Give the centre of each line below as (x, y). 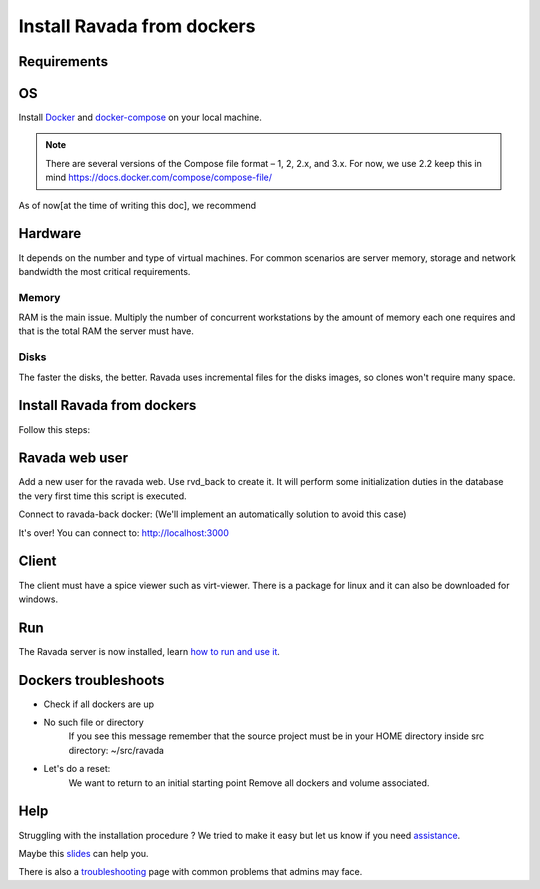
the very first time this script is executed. (102, 496)
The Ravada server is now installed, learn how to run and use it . (149, 651)
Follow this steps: (54, 429)
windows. (38, 599)
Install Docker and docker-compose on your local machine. (140, 117)
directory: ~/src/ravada (116, 750)
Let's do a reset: (77, 769)
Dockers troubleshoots (91, 680)
